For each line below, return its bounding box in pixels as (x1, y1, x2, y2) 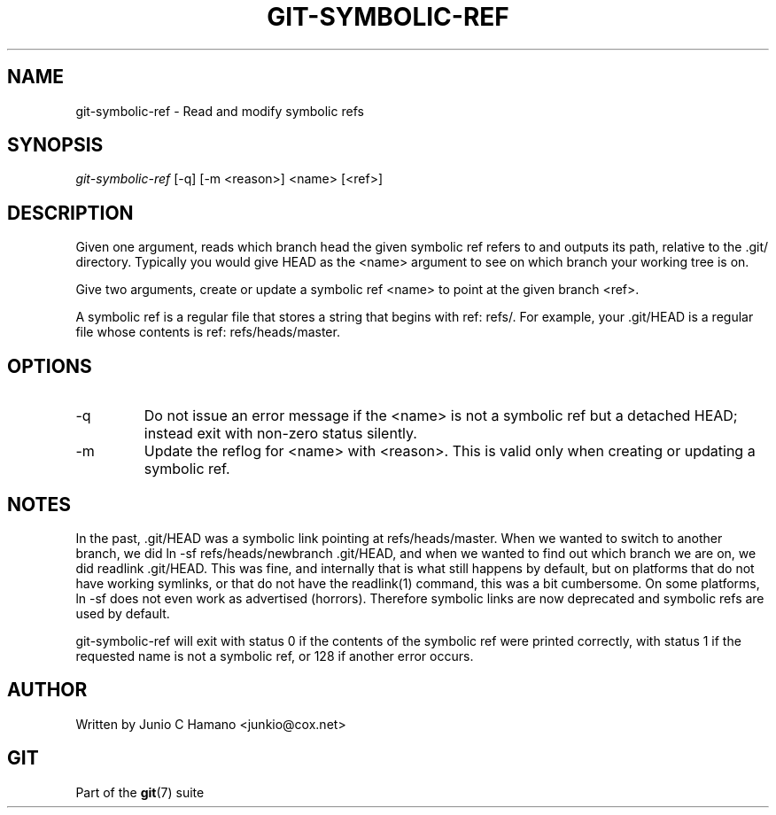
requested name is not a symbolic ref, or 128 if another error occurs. (75, 648, 474, 664)
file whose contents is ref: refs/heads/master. (75, 324, 340, 340)
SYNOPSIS (7, 134, 104, 157)
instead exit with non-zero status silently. (144, 424, 417, 443)
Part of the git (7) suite (75, 784, 205, 800)
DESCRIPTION (7, 201, 134, 224)
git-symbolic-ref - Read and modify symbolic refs (75, 103, 364, 119)
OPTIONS (7, 354, 92, 377)
